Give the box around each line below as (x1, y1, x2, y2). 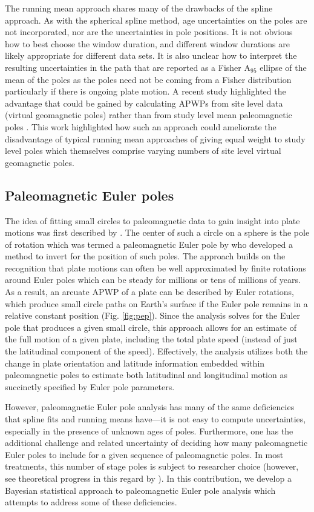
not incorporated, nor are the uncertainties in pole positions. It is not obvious (5, 25, 293, 38)
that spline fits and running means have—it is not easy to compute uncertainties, (5, 413, 306, 425)
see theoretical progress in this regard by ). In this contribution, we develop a (5, 471, 292, 484)
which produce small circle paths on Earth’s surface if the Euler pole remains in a (5, 297, 308, 310)
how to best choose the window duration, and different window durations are (5, 37, 290, 50)
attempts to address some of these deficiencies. (5, 496, 177, 508)
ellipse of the (260, 61, 307, 73)
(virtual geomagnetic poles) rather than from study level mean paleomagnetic (5, 108, 292, 121)
